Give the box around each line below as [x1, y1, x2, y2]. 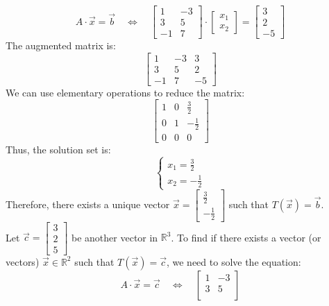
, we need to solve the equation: [166, 254, 301, 269]
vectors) [6, 254, 40, 269]
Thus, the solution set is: [6, 142, 111, 157]
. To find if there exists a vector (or [171, 230, 321, 244]
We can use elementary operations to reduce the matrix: [6, 85, 245, 99]
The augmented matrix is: [6, 38, 116, 53]
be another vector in [71, 230, 158, 244]
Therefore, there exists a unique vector [6, 196, 170, 211]
